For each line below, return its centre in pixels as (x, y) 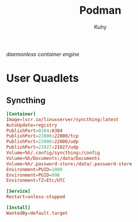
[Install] (19, 208)
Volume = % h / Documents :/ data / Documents (53, 158)
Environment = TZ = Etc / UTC (36, 181)
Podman (100, 10)
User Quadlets (42, 78)
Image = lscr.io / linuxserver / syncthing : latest (62, 119)
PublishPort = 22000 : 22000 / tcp (42, 136)
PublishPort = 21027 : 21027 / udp (42, 147)
